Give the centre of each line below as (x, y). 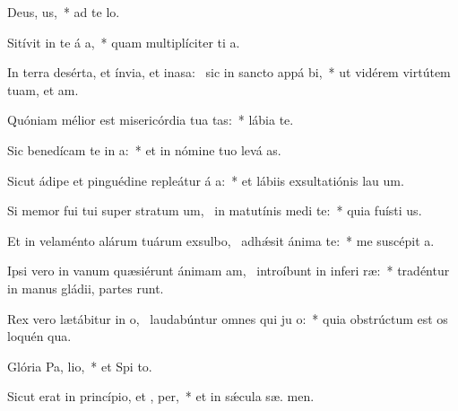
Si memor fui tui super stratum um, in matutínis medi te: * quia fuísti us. (215, 210)
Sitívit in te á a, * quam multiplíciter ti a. (124, 42)
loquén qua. (39, 336)
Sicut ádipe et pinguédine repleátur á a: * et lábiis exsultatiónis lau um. (206, 180)
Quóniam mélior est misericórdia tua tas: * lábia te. (151, 120)
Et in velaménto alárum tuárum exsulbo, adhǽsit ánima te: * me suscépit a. (221, 240)
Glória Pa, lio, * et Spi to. (80, 366)
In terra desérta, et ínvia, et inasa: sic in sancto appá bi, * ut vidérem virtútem (229, 72)
